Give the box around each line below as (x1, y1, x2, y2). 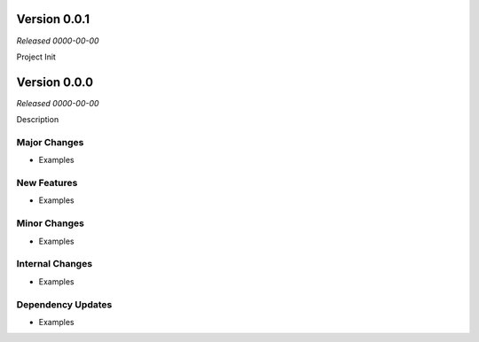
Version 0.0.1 (16, 12, 90, 27)
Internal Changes (16, 258, 93, 270)
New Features (16, 177, 78, 190)
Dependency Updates (16, 298, 113, 310)
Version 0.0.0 (16, 74, 93, 89)
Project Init (16, 51, 57, 62)
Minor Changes (16, 217, 84, 229)
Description (16, 114, 59, 125)
